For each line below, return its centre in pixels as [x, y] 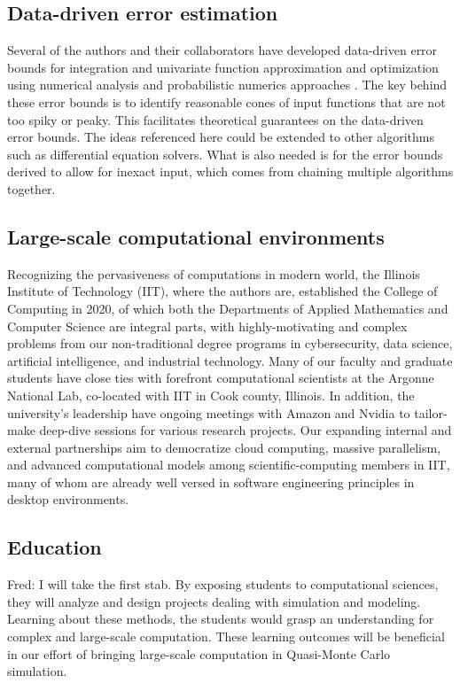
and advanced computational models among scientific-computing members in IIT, [229, 465]
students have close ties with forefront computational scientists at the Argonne [221, 378]
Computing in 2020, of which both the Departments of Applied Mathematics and [228, 308]
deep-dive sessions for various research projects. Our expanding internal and [246, 430]
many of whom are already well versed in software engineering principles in [211, 481]
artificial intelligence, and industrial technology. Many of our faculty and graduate [230, 360]
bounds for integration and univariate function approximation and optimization [223, 67]
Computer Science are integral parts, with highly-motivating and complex [207, 326]
